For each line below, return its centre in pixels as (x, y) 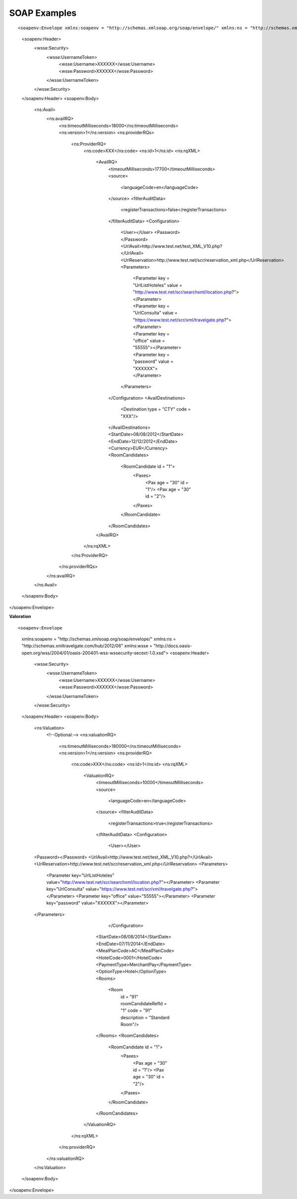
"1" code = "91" (136, 1011)
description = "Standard (145, 1017)
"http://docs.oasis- (173, 646)
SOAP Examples (43, 13)
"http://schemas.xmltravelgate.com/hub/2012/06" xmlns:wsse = (87, 646)
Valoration (20, 617)
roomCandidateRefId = (144, 1003)
